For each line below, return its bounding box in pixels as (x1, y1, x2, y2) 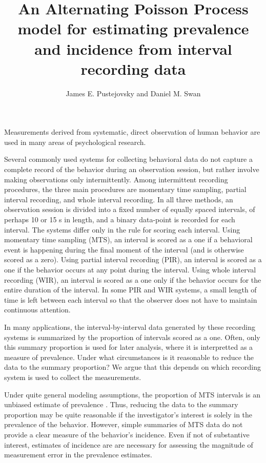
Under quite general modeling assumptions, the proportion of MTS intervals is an (4, 389, 260, 399)
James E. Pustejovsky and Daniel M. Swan (66, 88, 201, 98)
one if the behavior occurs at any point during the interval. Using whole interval (4, 264, 256, 275)
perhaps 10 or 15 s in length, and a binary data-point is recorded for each (4, 214, 235, 225)
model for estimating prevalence (17, 18, 249, 39)
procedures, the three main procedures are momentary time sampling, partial (4, 184, 247, 195)
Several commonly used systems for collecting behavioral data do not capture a (4, 154, 253, 164)
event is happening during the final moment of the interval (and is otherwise (4, 244, 244, 255)
